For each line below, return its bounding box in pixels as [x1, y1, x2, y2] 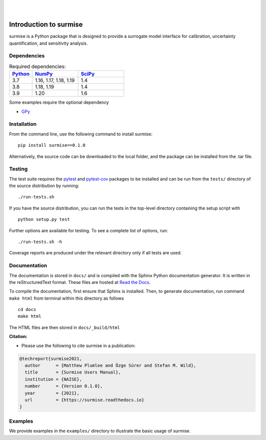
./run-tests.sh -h [18, 239, 63, 245]
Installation [9, 121, 37, 127]
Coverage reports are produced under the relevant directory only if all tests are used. [9, 250, 182, 256]
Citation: [9, 334, 28, 340]
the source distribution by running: [9, 183, 79, 189]
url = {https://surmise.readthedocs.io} [25, 397, 145, 403]
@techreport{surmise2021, [19, 356, 82, 361]
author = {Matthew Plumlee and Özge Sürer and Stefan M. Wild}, [25, 363, 197, 369]
